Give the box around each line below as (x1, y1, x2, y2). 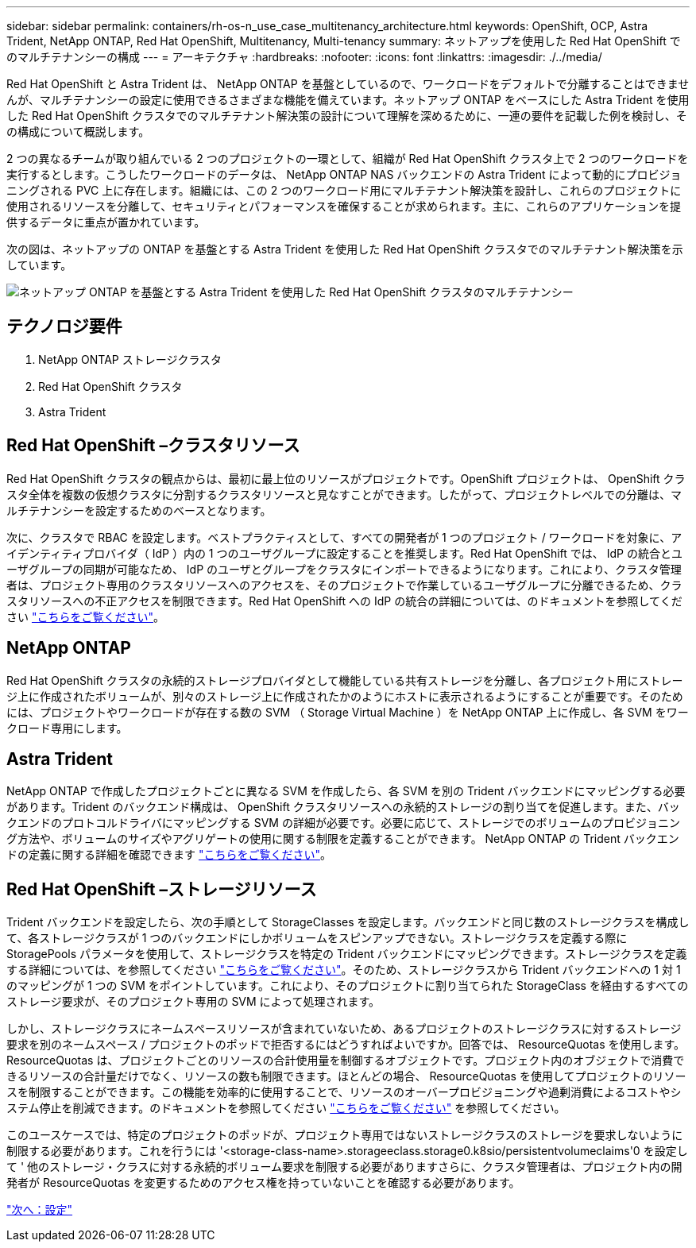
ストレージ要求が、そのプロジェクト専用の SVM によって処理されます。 (6, 995, 381, 1009)
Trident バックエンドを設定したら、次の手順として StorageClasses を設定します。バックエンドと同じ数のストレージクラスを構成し (6, 915, 690, 929)
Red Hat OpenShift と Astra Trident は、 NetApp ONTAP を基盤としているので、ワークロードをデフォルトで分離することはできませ (6, 77, 690, 91)
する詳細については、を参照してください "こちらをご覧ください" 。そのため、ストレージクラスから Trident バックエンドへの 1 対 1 (6, 963, 681, 977)
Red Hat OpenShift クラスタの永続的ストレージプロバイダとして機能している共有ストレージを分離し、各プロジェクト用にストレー (6, 673, 683, 687)
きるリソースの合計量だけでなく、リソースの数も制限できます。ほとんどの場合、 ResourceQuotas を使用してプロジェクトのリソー (6, 1069, 686, 1084)
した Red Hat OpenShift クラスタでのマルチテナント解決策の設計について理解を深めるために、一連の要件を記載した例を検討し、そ (6, 109, 687, 122)
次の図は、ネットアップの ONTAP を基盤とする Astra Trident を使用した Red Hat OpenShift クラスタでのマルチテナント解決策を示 (6, 242, 683, 256)
